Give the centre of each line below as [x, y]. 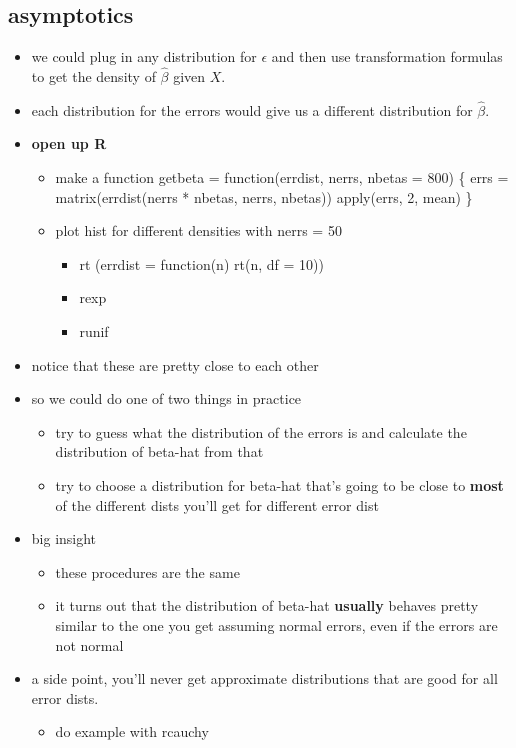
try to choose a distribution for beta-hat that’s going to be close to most [279, 484]
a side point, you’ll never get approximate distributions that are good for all [264, 678]
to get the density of [93, 76]
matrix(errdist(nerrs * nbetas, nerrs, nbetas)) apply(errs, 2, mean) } [264, 196]
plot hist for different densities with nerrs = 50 [198, 230]
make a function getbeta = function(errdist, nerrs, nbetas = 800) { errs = [282, 177]
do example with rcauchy [132, 731]
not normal [89, 644]
